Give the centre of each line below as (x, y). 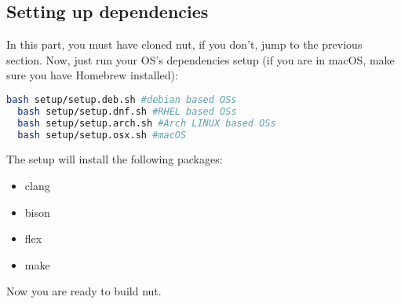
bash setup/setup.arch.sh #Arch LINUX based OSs (147, 123)
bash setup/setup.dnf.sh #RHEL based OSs (127, 111)
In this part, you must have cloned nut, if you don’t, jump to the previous (184, 44)
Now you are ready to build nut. (84, 291)
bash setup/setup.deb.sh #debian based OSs (122, 99)
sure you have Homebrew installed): (92, 75)
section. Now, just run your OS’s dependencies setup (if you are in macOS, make (200, 59)
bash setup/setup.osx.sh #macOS (102, 135)
